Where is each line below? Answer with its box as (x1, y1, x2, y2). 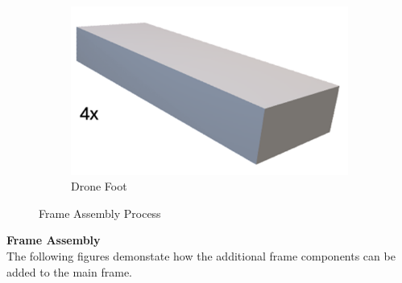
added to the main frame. (6, 263, 132, 280)
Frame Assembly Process (39, 204, 161, 221)
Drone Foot (71, 178, 127, 195)
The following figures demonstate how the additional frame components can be (6, 248, 396, 265)
